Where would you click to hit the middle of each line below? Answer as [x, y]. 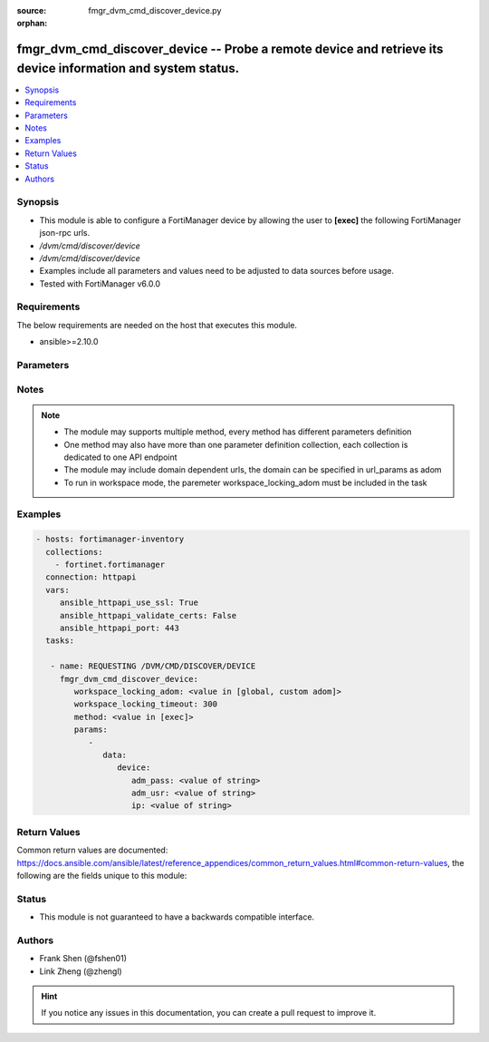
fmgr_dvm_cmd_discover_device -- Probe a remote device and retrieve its [230, 49]
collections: [74, 552]
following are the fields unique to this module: [102, 875]
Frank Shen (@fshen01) [83, 959]
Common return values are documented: [92, 850]
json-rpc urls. [65, 233]
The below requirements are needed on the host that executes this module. [157, 325]
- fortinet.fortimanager [110, 565]
